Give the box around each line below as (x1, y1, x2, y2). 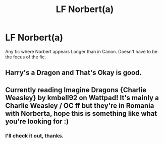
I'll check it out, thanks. (5, 132, 64, 139)
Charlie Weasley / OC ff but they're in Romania (5, 101, 154, 110)
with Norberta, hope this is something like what (5, 109, 157, 118)
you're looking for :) (5, 117, 69, 125)
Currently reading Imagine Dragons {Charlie (5, 86, 147, 94)
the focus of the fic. (5, 54, 46, 60)
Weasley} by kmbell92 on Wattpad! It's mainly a (5, 93, 159, 102)
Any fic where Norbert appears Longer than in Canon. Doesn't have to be (5, 48, 158, 54)
